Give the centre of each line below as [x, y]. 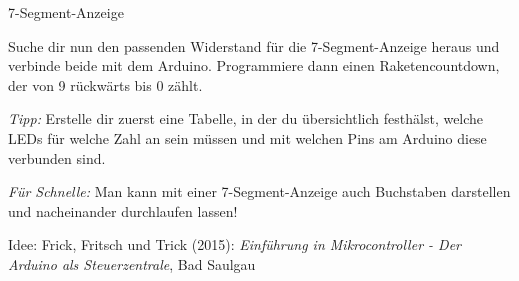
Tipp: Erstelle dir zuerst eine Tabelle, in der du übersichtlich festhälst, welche [246, 118]
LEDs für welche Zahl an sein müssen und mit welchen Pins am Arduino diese [247, 137]
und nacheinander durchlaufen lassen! [123, 210]
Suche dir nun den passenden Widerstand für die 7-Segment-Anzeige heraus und [254, 45]
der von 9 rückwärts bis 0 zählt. [105, 84]
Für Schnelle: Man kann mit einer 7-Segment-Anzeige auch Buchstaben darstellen [259, 191]
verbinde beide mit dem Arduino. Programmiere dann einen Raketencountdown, [254, 65]
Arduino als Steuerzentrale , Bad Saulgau [132, 263]
